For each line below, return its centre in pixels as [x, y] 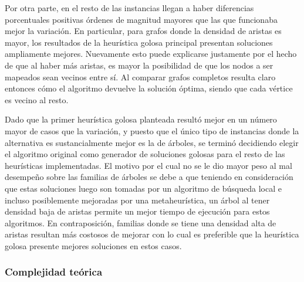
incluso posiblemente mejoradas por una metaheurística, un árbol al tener [137, 200]
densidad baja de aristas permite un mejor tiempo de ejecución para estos [137, 211]
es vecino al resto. [37, 99]
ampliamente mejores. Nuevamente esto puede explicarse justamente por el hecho [151, 54]
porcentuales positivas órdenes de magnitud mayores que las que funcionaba [141, 19]
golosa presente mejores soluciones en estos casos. [93, 245]
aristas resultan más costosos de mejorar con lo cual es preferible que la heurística [152, 234]
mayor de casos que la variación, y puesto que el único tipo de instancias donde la [152, 130]
